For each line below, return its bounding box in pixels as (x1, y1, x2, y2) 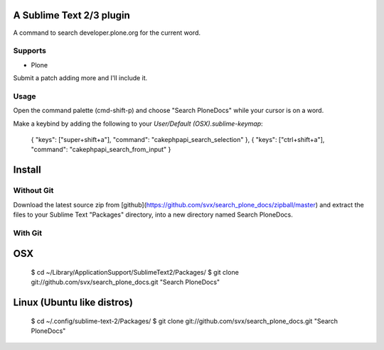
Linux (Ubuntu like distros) (13, 297, 133, 309)
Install (13, 164, 42, 176)
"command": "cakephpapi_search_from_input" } (31, 146, 171, 154)
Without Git (13, 185, 54, 195)
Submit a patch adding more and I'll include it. (13, 74, 148, 82)
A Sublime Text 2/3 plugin (13, 9, 131, 21)
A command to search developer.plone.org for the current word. (13, 28, 201, 37)
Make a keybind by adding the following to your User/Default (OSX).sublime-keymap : (13, 119, 263, 128)
